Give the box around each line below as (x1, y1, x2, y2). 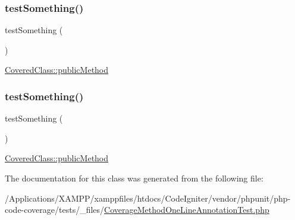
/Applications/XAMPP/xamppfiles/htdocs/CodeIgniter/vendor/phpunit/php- (5, 192, 291, 204)
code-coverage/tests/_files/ (5, 203, 105, 216)
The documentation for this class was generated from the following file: (5, 172, 263, 184)
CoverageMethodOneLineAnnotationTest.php (104, 203, 269, 216)
